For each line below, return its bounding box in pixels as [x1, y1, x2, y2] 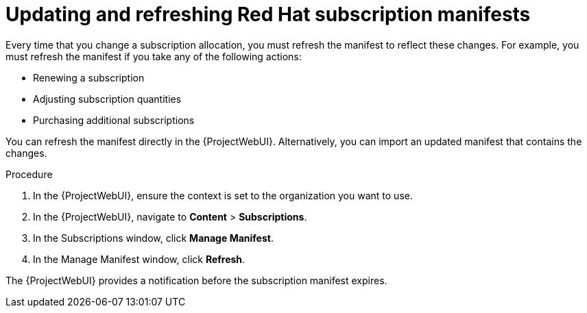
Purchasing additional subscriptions [33, 114, 195, 126]
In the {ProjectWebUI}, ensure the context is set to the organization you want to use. [33, 189, 413, 201]
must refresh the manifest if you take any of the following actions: [5, 50, 302, 62]
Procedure [5, 168, 53, 180]
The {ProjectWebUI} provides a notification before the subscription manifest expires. [5, 274, 387, 286]
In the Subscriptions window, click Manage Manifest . [33, 231, 274, 244]
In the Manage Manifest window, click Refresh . [33, 253, 245, 265]
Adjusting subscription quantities [33, 92, 182, 105]
